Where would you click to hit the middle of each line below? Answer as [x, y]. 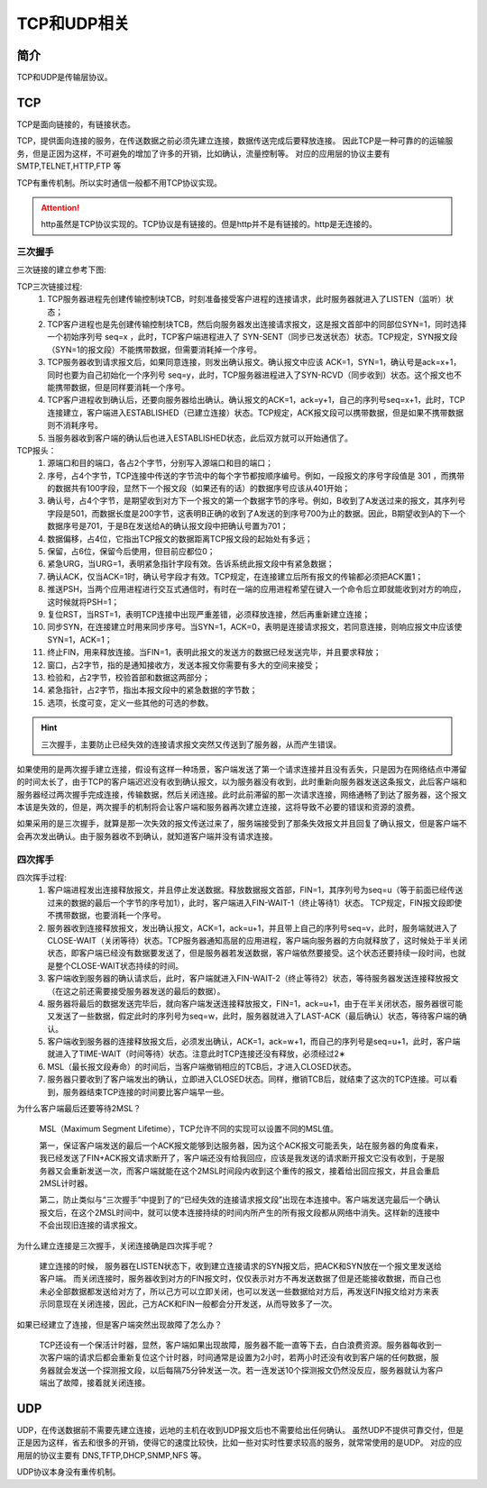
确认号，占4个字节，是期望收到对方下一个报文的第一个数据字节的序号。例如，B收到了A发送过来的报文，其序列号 [257, 501]
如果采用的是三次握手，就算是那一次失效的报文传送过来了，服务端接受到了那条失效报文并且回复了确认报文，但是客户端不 [242, 824]
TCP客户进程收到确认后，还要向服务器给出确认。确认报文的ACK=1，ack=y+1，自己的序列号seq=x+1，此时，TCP [256, 400]
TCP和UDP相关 [73, 23]
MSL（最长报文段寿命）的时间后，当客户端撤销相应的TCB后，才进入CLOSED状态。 [202, 1066]
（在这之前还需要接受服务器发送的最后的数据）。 [136, 990]
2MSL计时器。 [66, 1183]
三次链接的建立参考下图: [62, 269]
